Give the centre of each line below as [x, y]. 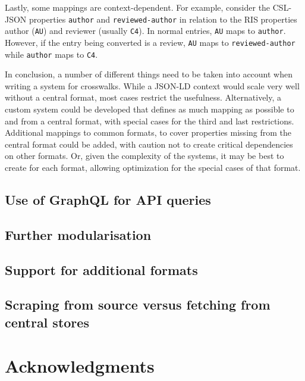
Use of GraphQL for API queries [108, 199]
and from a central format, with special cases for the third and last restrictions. [150, 121]
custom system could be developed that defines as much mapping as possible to [150, 109]
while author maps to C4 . [51, 54]
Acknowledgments [80, 366]
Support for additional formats [101, 269]
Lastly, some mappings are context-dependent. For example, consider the [138, 7]
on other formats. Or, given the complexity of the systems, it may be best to [144, 156]
